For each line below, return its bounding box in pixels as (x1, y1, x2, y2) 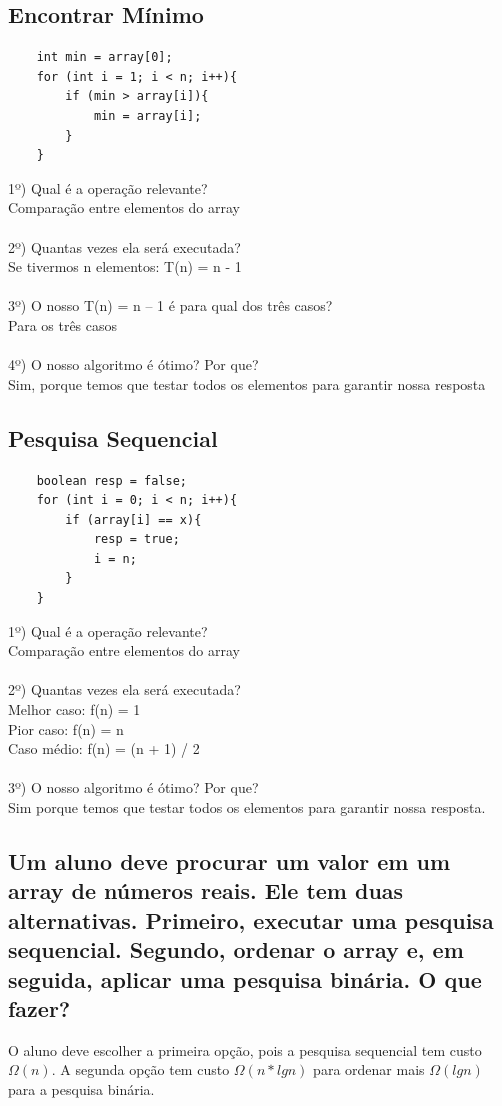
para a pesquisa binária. (8, 1078, 155, 1099)
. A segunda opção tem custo (51, 1059, 230, 1080)
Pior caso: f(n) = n (8, 718, 124, 739)
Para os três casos (8, 314, 118, 335)
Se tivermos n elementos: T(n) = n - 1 (8, 256, 242, 277)
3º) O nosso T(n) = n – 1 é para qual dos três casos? (8, 295, 333, 316)
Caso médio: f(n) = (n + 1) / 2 (8, 738, 200, 759)
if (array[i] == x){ (65, 512, 202, 527)
